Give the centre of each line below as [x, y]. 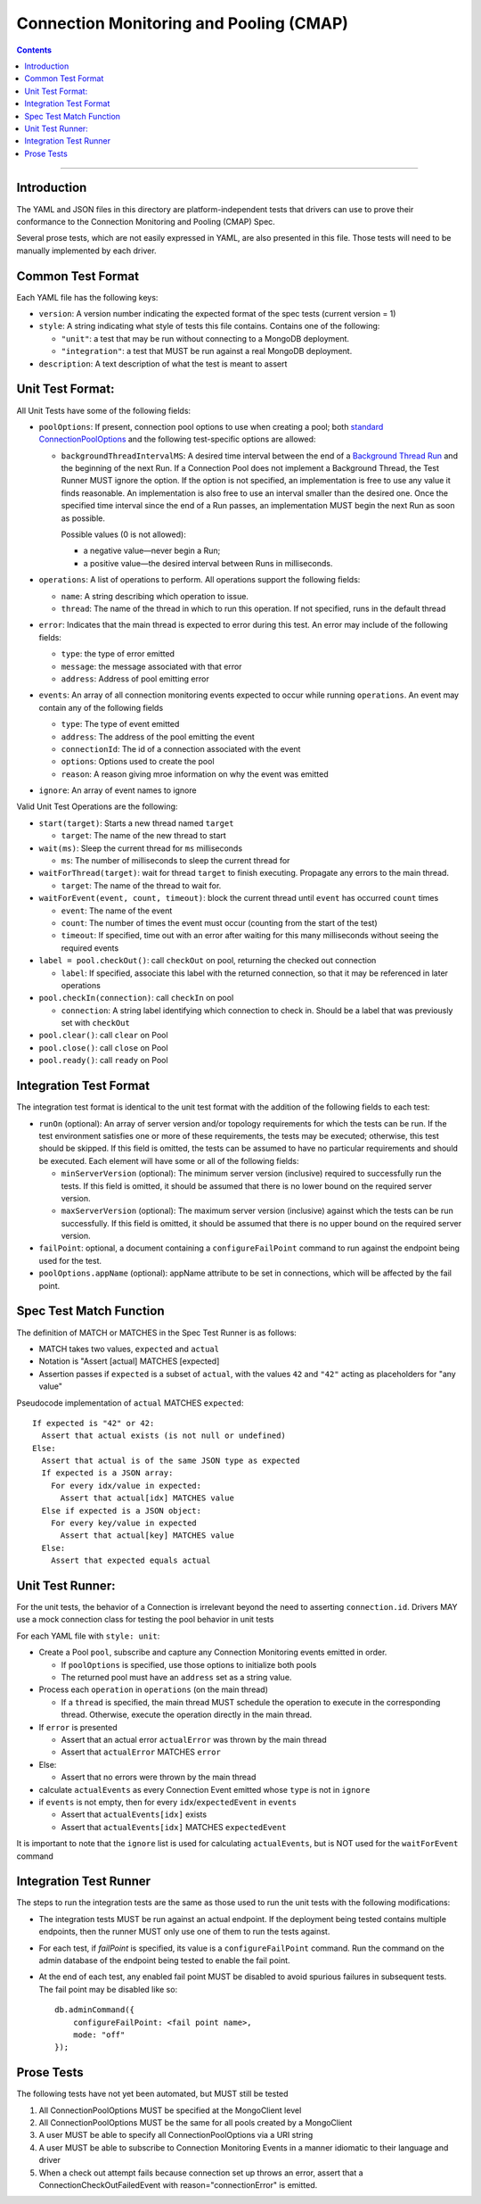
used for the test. [70, 1260]
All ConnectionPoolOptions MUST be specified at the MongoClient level [170, 2110]
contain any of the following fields [101, 707]
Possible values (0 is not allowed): [123, 534]
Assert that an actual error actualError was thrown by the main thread [194, 1740]
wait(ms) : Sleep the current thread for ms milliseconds [141, 848]
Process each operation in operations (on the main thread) [154, 1689]
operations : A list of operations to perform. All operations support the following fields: [200, 580]
